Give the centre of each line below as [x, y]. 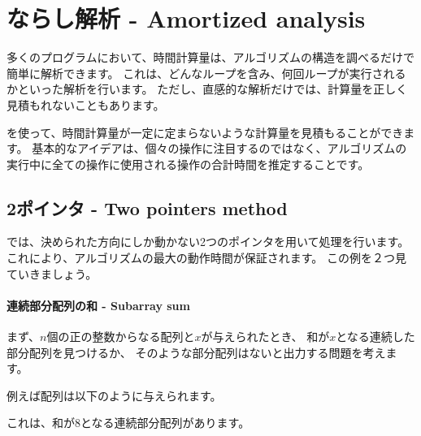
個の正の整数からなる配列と [121, 337]
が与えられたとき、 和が [265, 337]
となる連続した [375, 337]
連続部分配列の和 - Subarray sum [98, 305]
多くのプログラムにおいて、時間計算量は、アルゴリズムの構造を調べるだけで [211, 57]
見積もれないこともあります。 [86, 104]
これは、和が [41, 423]
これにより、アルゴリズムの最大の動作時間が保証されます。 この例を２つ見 [206, 258]
